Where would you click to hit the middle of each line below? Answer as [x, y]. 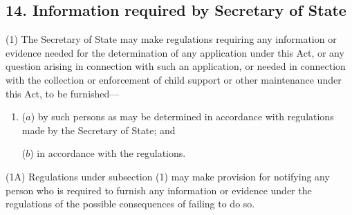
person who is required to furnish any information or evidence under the [159, 190]
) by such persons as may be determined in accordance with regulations [182, 116]
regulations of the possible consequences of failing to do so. [130, 204]
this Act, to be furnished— [63, 93]
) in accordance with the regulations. [108, 153]
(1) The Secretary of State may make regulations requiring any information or [171, 39]
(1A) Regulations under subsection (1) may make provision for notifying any [168, 176]
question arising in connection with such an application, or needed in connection [176, 66]
